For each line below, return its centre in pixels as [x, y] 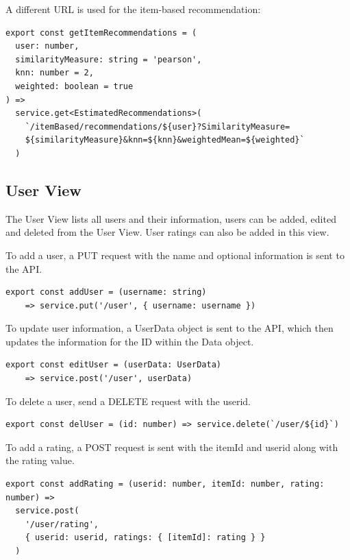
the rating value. [40, 460]
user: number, [47, 46]
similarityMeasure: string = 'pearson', [109, 59]
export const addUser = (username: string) [106, 292]
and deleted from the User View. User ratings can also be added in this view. [167, 232]
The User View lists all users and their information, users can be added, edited [171, 218]
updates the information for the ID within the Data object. [130, 341]
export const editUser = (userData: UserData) [113, 365]
